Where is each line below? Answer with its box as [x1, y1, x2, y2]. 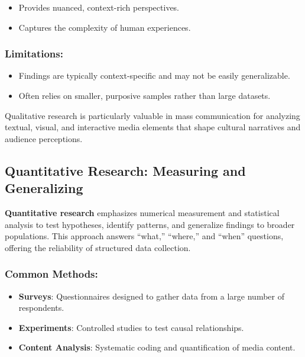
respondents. [18, 301, 64, 314]
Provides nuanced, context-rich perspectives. [18, 1, 180, 13]
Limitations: [5, 46, 63, 61]
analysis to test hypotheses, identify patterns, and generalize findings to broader [5, 218, 295, 230]
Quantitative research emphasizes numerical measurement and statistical [5, 206, 280, 218]
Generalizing [5, 179, 83, 197]
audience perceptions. [5, 132, 83, 144]
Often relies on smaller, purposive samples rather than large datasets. [18, 89, 271, 101]
